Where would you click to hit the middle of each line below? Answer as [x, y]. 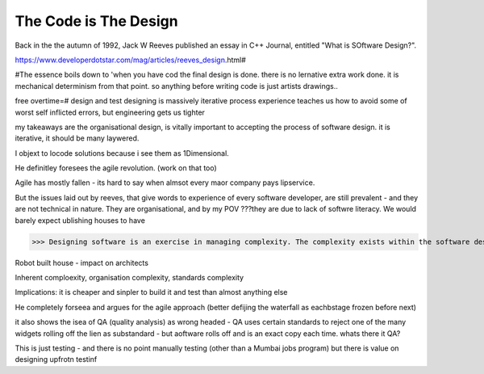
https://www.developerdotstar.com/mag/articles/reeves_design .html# [130, 60]
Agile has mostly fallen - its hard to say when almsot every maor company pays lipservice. [165, 183]
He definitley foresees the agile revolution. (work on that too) [116, 168]
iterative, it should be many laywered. [77, 138]
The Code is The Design [96, 21]
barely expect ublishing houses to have [80, 220]
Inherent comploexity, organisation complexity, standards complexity [129, 277]
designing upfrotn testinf [56, 359]
